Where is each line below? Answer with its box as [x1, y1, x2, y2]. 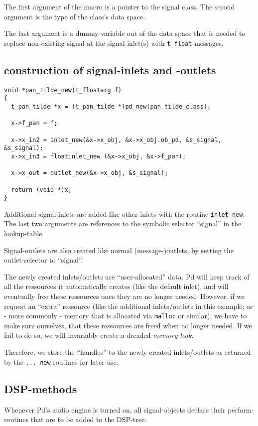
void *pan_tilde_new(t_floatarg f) [4, 86, 122, 94]
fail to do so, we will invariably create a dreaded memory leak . [4, 330, 194, 340]
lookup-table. [4, 228, 44, 239]
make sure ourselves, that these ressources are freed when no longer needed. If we [4, 320, 252, 330]
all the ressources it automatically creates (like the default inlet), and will [4, 281, 229, 291]
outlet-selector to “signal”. [4, 255, 83, 265]
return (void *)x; [11, 186, 72, 193]
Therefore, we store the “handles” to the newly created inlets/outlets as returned [4, 347, 251, 357]
